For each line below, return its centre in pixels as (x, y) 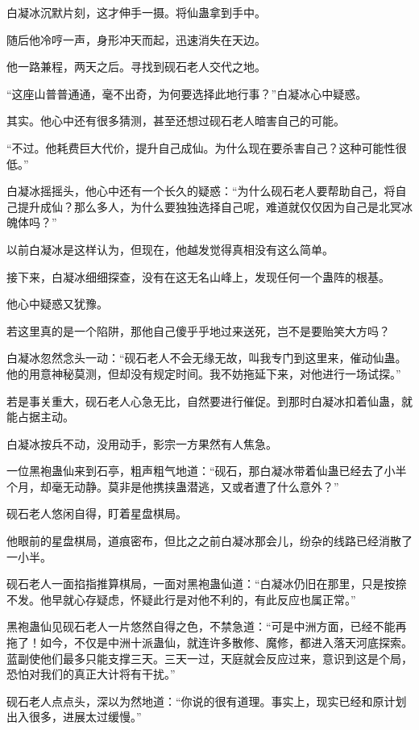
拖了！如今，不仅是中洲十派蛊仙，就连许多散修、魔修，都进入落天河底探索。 (209, 642)
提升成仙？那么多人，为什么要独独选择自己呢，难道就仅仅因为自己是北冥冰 (215, 206)
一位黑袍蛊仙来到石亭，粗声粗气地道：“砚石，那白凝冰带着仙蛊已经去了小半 (207, 471)
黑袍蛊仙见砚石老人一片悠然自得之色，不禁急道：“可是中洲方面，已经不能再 (207, 626)
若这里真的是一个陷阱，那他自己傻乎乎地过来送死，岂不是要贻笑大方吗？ (198, 330)
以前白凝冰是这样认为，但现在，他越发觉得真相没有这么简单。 (170, 249)
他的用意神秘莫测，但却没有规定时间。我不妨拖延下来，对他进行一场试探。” (204, 373)
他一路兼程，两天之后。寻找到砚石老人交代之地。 (136, 67)
